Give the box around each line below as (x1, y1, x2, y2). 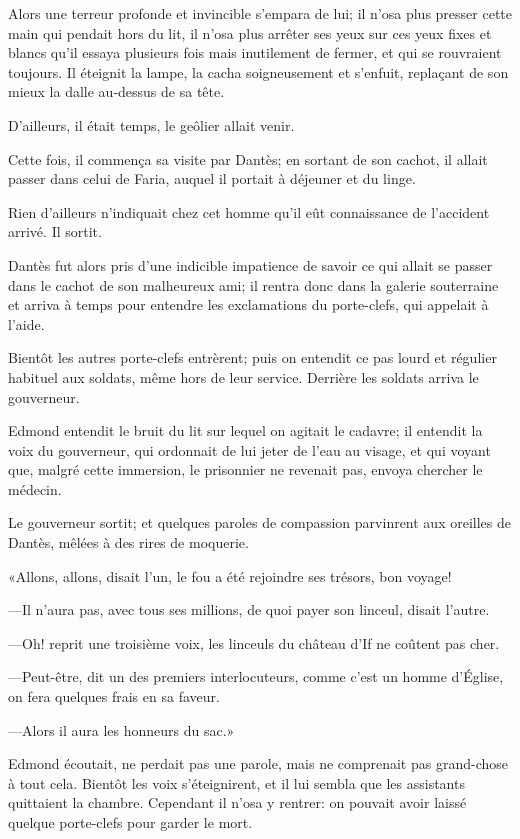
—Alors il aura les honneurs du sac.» (8, 719, 235, 740)
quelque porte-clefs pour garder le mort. (8, 812, 253, 832)
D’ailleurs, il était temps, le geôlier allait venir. (8, 114, 295, 135)
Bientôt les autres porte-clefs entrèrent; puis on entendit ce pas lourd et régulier (8, 347, 497, 368)
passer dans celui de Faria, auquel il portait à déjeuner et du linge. (8, 168, 416, 189)
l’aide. (8, 313, 45, 334)
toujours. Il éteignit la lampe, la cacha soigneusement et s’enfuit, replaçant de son (8, 61, 509, 82)
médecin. (8, 478, 62, 499)
